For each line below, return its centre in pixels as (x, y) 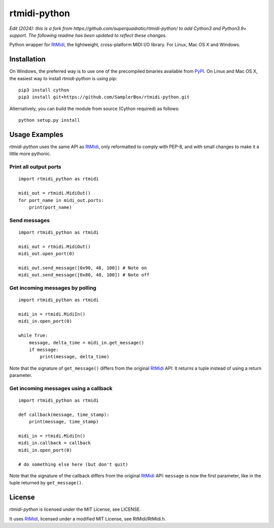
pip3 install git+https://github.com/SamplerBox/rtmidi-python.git (104, 97)
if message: (44, 349)
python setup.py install (49, 120)
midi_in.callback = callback (55, 443)
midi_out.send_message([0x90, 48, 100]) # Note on (83, 268)
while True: (33, 336)
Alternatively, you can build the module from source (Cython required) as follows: (94, 109)
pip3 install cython (44, 90)
